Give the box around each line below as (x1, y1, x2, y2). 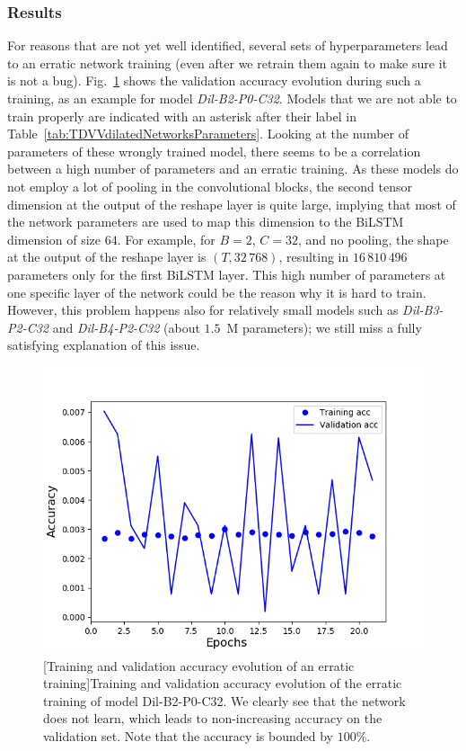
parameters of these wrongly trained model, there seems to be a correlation (7, 141, 421, 160)
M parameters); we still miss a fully (226, 317, 422, 336)
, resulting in (278, 247, 349, 266)
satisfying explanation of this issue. (7, 335, 200, 354)
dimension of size (7, 229, 101, 248)
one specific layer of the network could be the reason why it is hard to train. (7, 282, 426, 301)
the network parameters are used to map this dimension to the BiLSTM (7, 212, 404, 231)
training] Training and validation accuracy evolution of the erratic (43, 674, 402, 693)
